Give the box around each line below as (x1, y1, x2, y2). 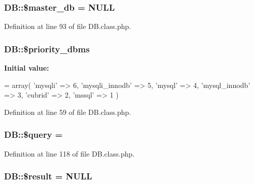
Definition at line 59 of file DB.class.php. (4, 106, 131, 117)
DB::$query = (4, 128, 63, 141)
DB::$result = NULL (4, 170, 92, 182)
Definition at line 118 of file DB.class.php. (4, 148, 135, 159)
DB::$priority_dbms (4, 42, 90, 55)
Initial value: (4, 63, 49, 73)
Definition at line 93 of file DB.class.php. (4, 21, 131, 32)
